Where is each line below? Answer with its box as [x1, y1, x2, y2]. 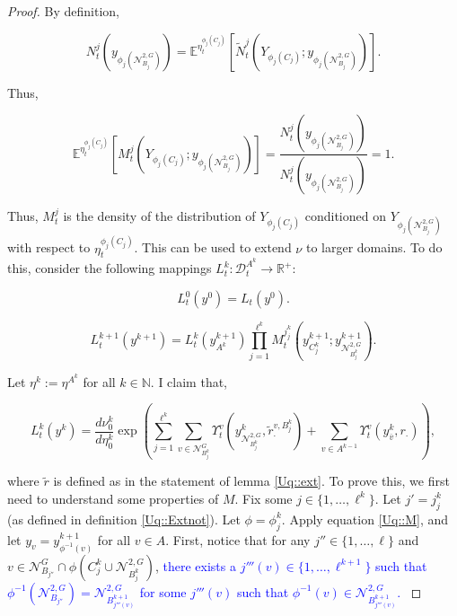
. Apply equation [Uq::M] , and [281, 509, 449, 528]
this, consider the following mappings [7, 259, 212, 277]
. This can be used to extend [134, 238, 292, 257]
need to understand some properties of [7, 488, 219, 507]
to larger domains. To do [305, 238, 443, 257]
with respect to [7, 238, 91, 257]
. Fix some [234, 488, 293, 507]
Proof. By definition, [7, 2, 119, 20]
